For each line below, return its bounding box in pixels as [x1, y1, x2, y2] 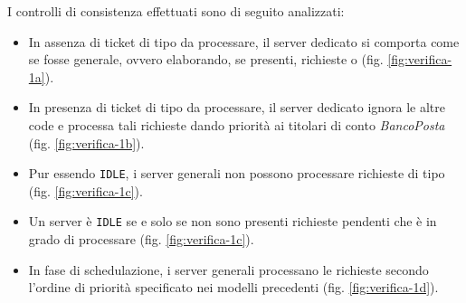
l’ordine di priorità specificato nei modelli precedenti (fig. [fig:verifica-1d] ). [28, 278, 439, 297]
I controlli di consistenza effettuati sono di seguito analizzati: [7, 2, 345, 20]
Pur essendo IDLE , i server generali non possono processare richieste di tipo [28, 164, 445, 183]
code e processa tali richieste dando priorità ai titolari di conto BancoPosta [28, 115, 445, 134]
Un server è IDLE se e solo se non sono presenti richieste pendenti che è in [28, 212, 437, 231]
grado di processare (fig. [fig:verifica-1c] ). [28, 230, 254, 249]
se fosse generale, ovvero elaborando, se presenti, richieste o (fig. [28, 50, 384, 69]
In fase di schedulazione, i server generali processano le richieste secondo [28, 260, 429, 279]
